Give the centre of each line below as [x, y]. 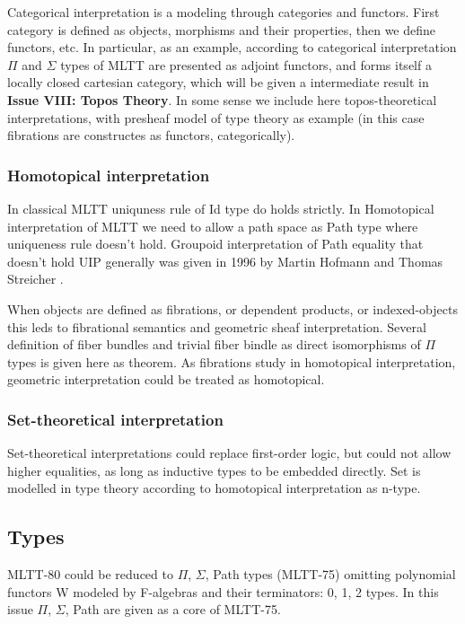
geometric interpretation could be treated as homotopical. [166, 379]
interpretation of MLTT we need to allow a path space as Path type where [213, 226]
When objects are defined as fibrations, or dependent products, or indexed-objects [232, 308]
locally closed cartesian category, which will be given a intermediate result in [218, 82]
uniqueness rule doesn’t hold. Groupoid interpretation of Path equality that [215, 244]
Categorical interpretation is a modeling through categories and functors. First [224, 12]
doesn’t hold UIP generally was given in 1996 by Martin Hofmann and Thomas [225, 261]
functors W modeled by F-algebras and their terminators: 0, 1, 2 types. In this [223, 591]
